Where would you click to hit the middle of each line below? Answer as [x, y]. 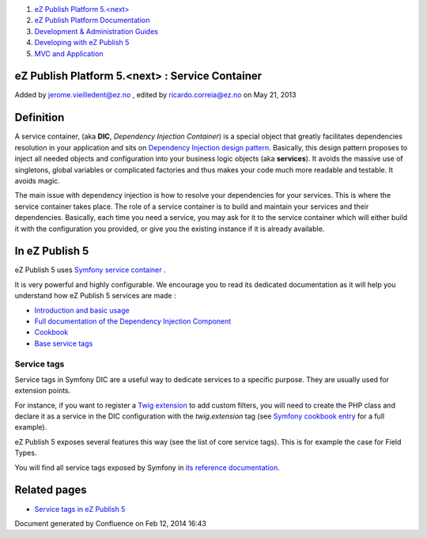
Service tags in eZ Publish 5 [80, 509]
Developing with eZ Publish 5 [82, 43]
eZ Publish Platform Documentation [92, 21]
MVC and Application [69, 53]
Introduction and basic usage [82, 310]
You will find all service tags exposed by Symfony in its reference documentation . [147, 468]
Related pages [51, 490]
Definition [40, 117]
